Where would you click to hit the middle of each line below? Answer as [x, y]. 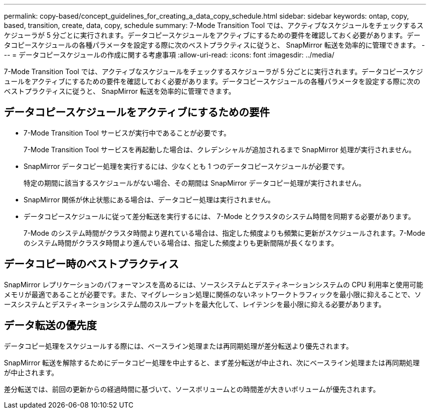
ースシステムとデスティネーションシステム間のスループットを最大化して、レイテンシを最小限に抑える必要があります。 [195, 304]
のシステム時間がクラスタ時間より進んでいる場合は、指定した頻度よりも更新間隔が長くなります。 [181, 243]
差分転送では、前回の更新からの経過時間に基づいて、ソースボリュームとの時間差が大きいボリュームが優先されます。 [192, 389]
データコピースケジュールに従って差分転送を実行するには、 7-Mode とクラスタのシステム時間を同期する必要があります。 [219, 216]
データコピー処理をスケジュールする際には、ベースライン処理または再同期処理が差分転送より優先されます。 [178, 346]
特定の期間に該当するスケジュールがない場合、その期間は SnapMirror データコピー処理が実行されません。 [195, 183]
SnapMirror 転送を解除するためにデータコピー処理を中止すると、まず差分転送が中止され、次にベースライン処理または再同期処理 [212, 362]
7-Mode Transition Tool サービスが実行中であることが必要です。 [127, 133]
